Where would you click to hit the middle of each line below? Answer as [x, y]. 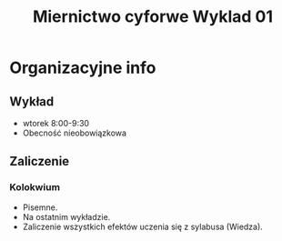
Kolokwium [35, 187]
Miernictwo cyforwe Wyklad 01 [153, 17]
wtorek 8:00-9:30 [55, 123]
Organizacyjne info [83, 68]
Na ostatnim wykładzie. [66, 216]
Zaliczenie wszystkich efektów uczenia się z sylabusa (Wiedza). [143, 226]
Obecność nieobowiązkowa [75, 133]
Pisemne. [40, 207]
